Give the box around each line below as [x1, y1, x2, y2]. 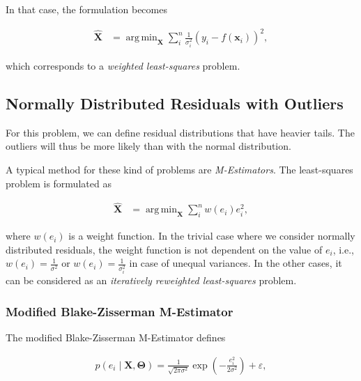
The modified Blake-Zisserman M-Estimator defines [6, 330, 226, 345]
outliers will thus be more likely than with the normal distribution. [6, 139, 291, 153]
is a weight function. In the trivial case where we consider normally [68, 228, 355, 243]
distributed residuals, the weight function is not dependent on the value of [6, 242, 323, 256]
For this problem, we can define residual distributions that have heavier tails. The [6, 125, 355, 139]
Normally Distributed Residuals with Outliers [6, 92, 344, 114]
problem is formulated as [6, 176, 112, 190]
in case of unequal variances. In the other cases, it [129, 256, 342, 270]
